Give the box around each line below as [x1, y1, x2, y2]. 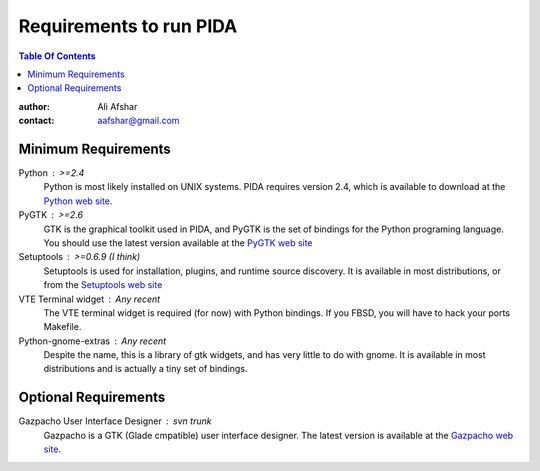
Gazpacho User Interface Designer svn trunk [18, 415, 212, 427]
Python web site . [43, 195, 113, 207]
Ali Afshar [97, 100, 138, 112]
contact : [18, 115, 55, 127]
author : [18, 100, 50, 112]
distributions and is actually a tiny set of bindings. [43, 363, 248, 375]
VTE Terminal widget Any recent [18, 293, 161, 305]
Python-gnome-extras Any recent [18, 335, 167, 347]
